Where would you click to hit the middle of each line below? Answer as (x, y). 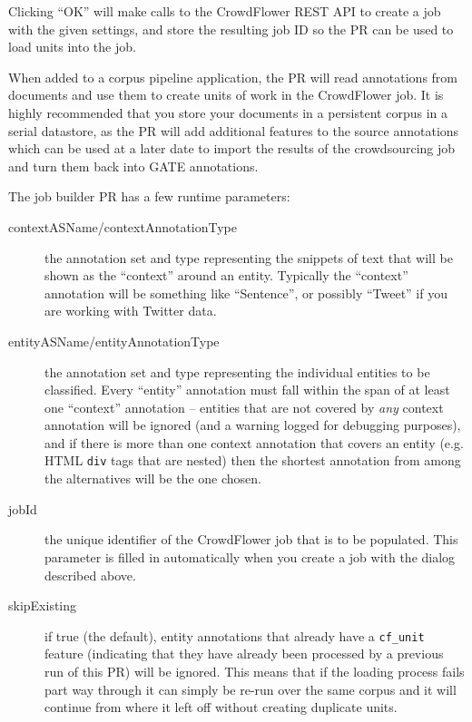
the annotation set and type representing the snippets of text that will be (249, 257)
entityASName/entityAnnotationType (114, 341)
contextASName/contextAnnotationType (123, 226)
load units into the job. (72, 47)
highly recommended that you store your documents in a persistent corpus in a (228, 112)
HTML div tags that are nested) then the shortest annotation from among (253, 460)
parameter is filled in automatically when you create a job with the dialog (250, 556)
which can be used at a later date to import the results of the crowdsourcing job (232, 148)
